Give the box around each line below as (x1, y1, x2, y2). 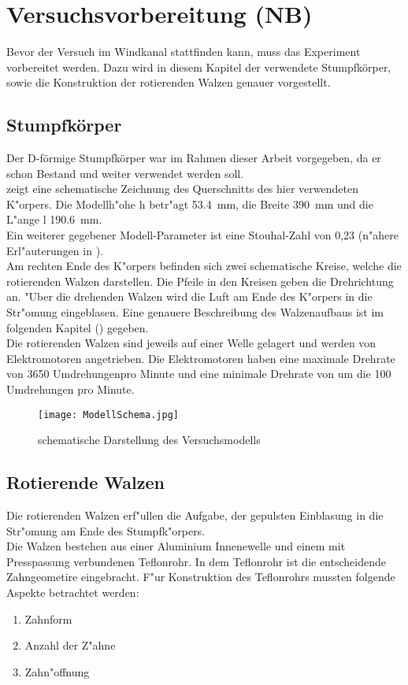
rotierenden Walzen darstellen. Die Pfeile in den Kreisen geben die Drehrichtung (6, 272, 394, 289)
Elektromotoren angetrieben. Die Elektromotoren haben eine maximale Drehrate (6, 350, 395, 366)
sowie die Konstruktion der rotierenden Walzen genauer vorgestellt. (6, 74, 331, 91)
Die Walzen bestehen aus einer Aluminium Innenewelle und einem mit (6, 538, 346, 554)
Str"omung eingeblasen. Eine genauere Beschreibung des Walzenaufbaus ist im (6, 304, 384, 320)
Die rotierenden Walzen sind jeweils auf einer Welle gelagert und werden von (6, 335, 376, 351)
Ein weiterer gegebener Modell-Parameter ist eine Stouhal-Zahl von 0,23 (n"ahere (6, 227, 399, 243)
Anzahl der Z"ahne (24, 637, 116, 654)
